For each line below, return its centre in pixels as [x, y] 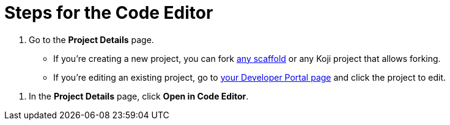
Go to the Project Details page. [91, 39]
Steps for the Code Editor [109, 13]
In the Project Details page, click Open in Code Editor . [139, 96]
